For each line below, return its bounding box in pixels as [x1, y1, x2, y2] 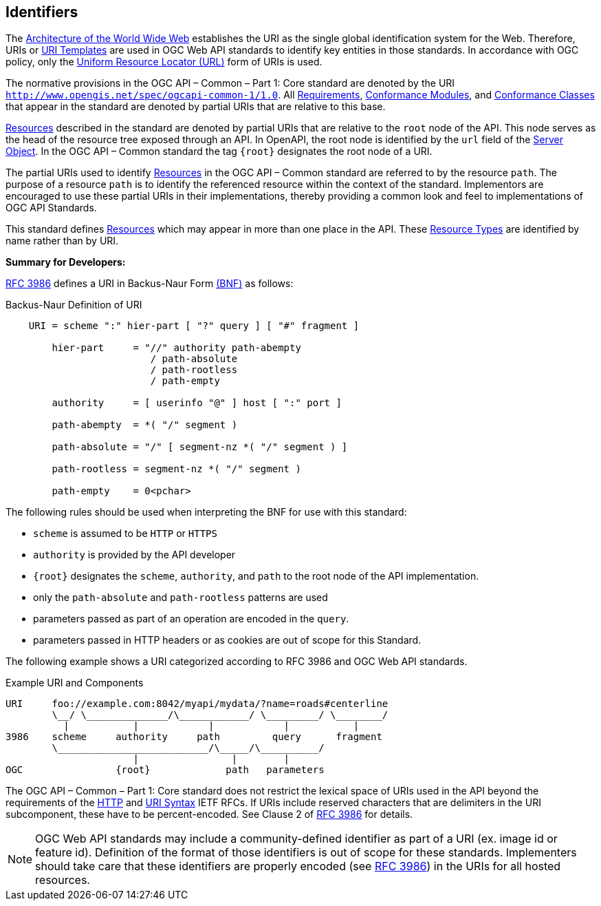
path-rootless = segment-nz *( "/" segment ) [52, 463, 301, 475]
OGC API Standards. [6, 202, 97, 214]
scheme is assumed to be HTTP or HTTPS [33, 527, 217, 540]
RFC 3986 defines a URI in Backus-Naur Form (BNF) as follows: [6, 277, 294, 290]
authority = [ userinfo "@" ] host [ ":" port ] [52, 397, 342, 409]
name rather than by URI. [6, 235, 119, 247]
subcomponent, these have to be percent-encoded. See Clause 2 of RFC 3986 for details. [6, 808, 413, 821]
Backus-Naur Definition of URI [6, 299, 142, 311]
